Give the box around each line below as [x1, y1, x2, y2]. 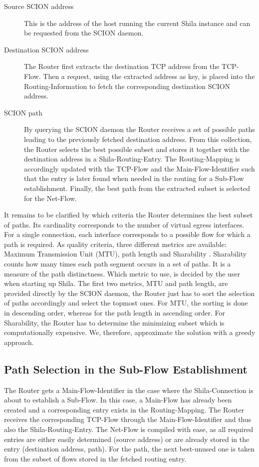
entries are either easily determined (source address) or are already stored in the [4, 433, 250, 444]
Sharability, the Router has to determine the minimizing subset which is [4, 317, 225, 327]
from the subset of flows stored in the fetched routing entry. [4, 453, 187, 463]
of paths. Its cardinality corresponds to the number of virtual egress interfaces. [4, 219, 245, 229]
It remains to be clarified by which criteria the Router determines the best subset [4, 209, 253, 220]
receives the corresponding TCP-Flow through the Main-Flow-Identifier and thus [4, 414, 252, 424]
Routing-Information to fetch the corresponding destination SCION [24, 80, 231, 91]
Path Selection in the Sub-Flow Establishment [4, 361, 248, 376]
